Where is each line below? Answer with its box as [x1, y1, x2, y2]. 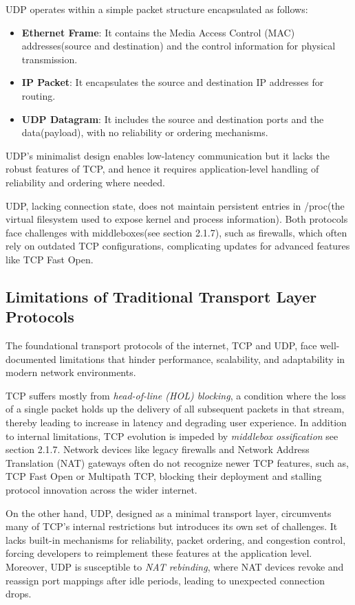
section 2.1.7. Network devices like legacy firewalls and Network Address [6, 442, 310, 456]
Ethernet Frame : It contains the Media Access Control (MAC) [21, 25, 295, 39]
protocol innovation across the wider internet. [6, 483, 197, 497]
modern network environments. [6, 365, 136, 379]
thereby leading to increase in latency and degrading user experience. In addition [6, 415, 347, 430]
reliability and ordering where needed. [6, 175, 165, 189]
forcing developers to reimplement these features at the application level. [6, 546, 312, 560]
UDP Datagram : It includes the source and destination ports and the [21, 111, 324, 126]
